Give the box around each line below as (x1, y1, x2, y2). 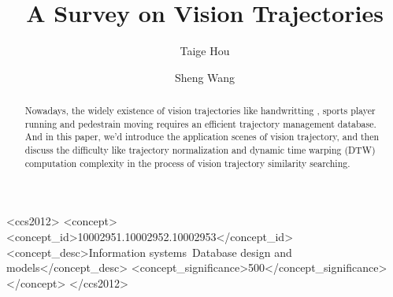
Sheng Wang (174, 69, 235, 85)
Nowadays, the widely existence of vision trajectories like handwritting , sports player (24, 104, 376, 117)
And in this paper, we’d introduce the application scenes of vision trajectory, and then (24, 130, 380, 143)
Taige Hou (180, 43, 230, 59)
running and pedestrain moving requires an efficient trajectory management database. (24, 117, 376, 130)
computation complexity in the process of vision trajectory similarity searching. (24, 156, 350, 169)
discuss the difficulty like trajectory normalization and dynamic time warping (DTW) (24, 143, 376, 157)
